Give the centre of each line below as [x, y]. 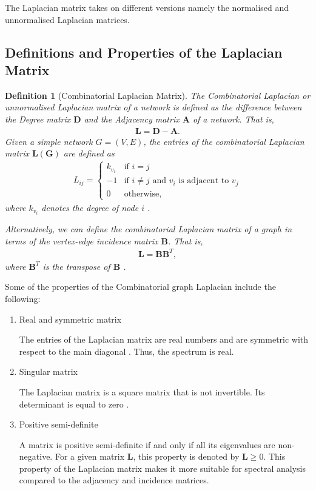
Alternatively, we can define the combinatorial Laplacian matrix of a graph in [149, 229]
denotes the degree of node [90, 207]
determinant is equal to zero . [74, 404]
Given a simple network [49, 141]
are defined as [89, 153]
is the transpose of [76, 266]
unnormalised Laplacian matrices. [67, 19]
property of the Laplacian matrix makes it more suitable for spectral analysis [162, 468]
